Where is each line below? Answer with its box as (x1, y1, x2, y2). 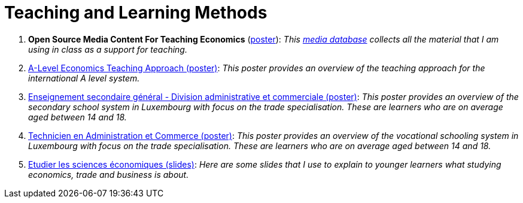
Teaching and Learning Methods (4, 2, 267, 23)
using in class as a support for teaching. (28, 44, 187, 54)
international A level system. (28, 72, 140, 83)
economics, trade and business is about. (28, 169, 189, 180)
